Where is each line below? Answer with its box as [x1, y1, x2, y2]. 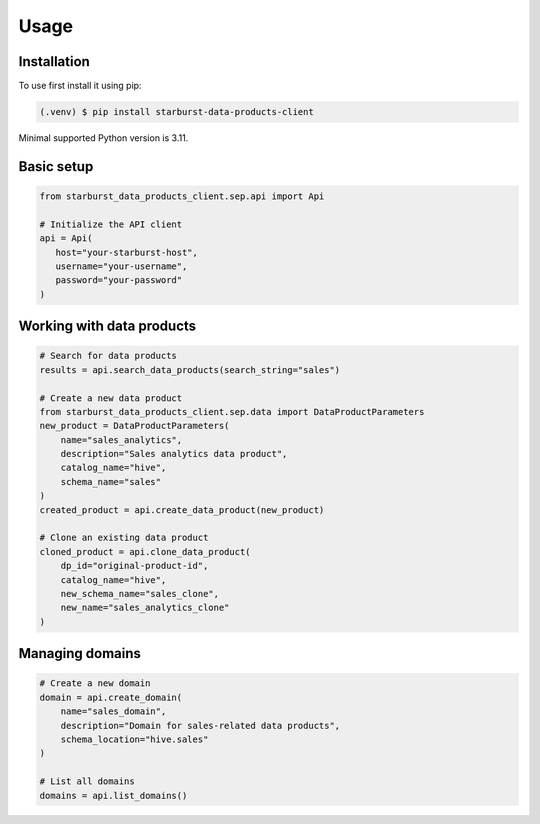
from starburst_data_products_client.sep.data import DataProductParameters [39, 406, 425, 417]
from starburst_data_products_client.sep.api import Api [39, 191, 325, 202]
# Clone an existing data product [39, 532, 209, 544]
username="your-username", [55, 260, 188, 272]
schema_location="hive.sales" [60, 733, 209, 745]
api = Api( [39, 233, 93, 244]
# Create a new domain [39, 678, 151, 689]
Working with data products [18, 318, 197, 335]
